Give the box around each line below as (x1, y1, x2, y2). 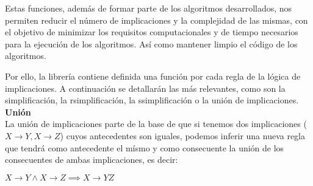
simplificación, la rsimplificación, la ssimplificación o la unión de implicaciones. (5, 94, 299, 106)
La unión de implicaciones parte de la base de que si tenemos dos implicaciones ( (5, 117, 307, 130)
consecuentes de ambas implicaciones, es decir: (5, 153, 178, 166)
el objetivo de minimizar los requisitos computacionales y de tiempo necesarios (5, 26, 298, 38)
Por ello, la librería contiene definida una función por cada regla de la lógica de (5, 69, 301, 82)
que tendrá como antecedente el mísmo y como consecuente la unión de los (5, 141, 284, 154)
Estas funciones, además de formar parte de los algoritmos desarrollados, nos (5, 2, 292, 14)
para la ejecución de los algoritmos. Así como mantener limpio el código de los (5, 37, 298, 50)
